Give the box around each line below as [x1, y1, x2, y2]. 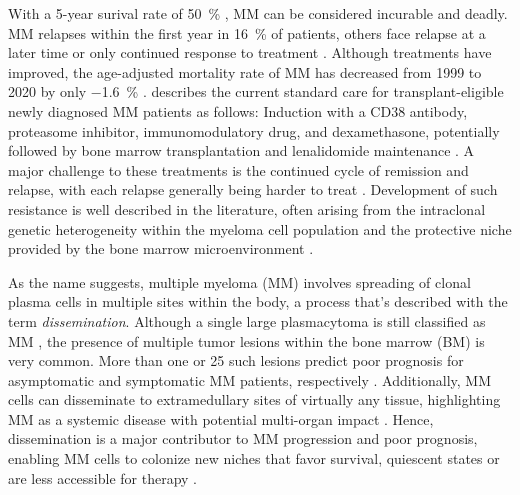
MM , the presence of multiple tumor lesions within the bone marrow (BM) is [8, 330, 485, 351]
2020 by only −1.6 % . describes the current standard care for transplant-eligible [8, 81, 504, 102]
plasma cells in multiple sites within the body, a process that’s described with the [8, 291, 508, 312]
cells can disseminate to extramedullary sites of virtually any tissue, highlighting [8, 389, 501, 410]
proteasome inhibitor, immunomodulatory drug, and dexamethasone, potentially [8, 120, 500, 141]
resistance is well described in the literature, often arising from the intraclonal [8, 198, 486, 219]
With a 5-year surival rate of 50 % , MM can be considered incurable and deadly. [8, 3, 508, 23]
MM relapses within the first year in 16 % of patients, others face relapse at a [8, 22, 486, 43]
